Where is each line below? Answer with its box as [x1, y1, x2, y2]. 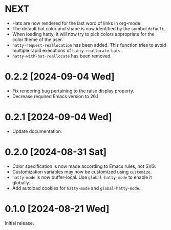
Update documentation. [12, 128, 62, 134]
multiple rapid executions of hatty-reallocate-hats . [12, 47, 122, 53]
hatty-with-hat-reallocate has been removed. [12, 52, 112, 59]
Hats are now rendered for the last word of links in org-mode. [12, 20, 142, 26]
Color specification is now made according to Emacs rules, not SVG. [12, 163, 157, 169]
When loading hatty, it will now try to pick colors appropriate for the [12, 31, 155, 37]
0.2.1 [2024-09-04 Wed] [5, 111, 112, 123]
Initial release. [5, 220, 34, 226]
